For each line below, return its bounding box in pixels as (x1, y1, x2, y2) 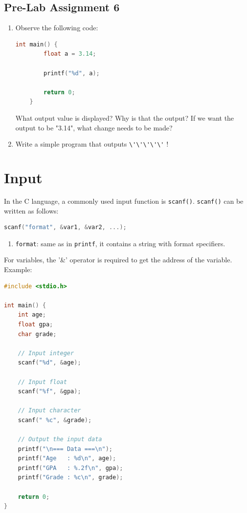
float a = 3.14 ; (44, 50, 96, 58)
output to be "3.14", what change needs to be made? (15, 122, 173, 132)
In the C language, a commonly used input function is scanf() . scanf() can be (4, 195, 244, 206)
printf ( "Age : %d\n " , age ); (18, 455, 116, 462)
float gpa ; (18, 321, 53, 328)
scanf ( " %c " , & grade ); (18, 416, 92, 424)
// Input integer (18, 349, 74, 357)
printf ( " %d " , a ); (44, 69, 100, 77)
